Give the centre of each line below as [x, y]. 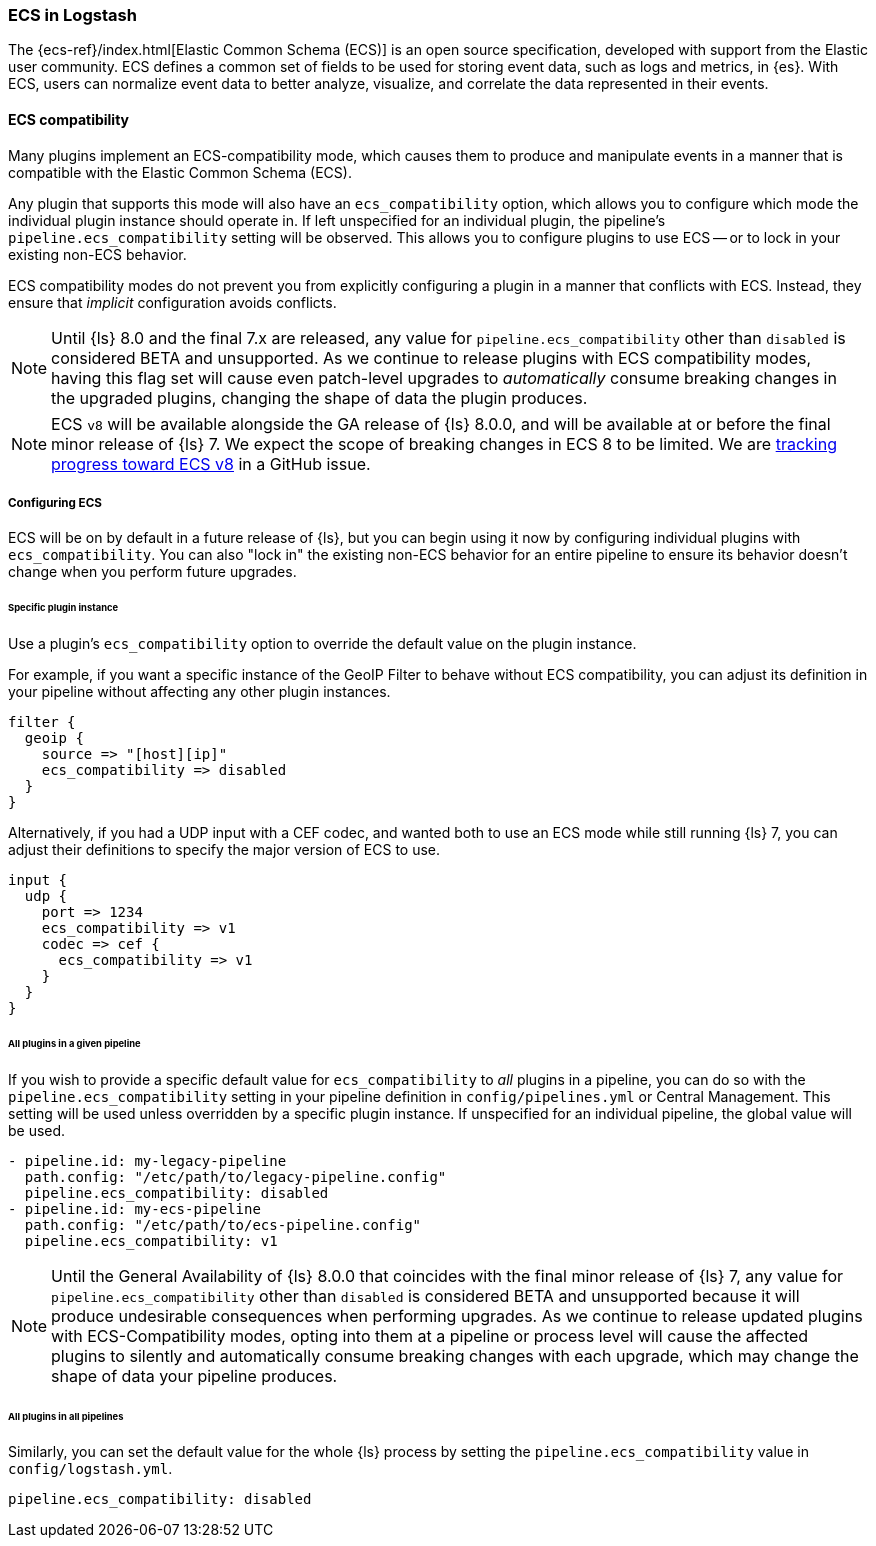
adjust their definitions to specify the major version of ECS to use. [224, 850]
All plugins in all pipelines [66, 1416]
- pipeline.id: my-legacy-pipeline [147, 1160]
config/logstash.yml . [90, 1469]
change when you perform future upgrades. [152, 572]
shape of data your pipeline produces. [194, 1375]
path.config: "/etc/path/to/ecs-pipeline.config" [223, 1224]
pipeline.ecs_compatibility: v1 [151, 1240]
